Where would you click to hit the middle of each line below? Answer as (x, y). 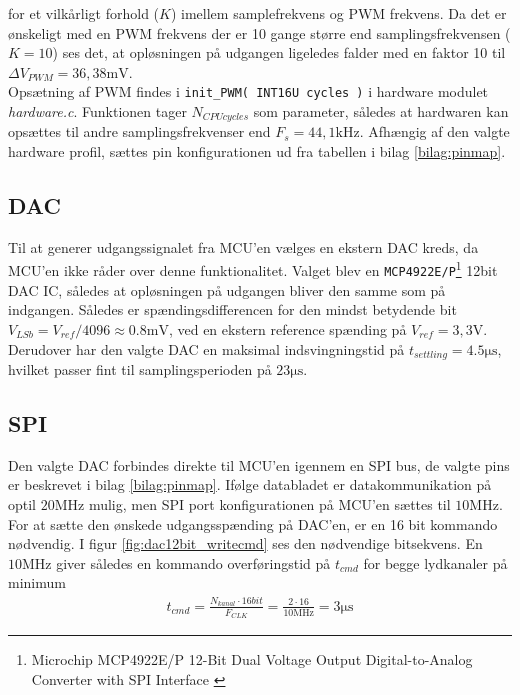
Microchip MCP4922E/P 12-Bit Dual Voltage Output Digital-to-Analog (252, 658)
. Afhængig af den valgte (434, 131)
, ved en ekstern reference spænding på (287, 328)
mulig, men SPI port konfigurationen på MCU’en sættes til (269, 504)
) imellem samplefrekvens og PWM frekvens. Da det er (338, 13)
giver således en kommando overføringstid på (193, 562)
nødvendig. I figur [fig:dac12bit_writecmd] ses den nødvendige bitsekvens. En (245, 543)
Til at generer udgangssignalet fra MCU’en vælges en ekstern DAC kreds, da (243, 246)
